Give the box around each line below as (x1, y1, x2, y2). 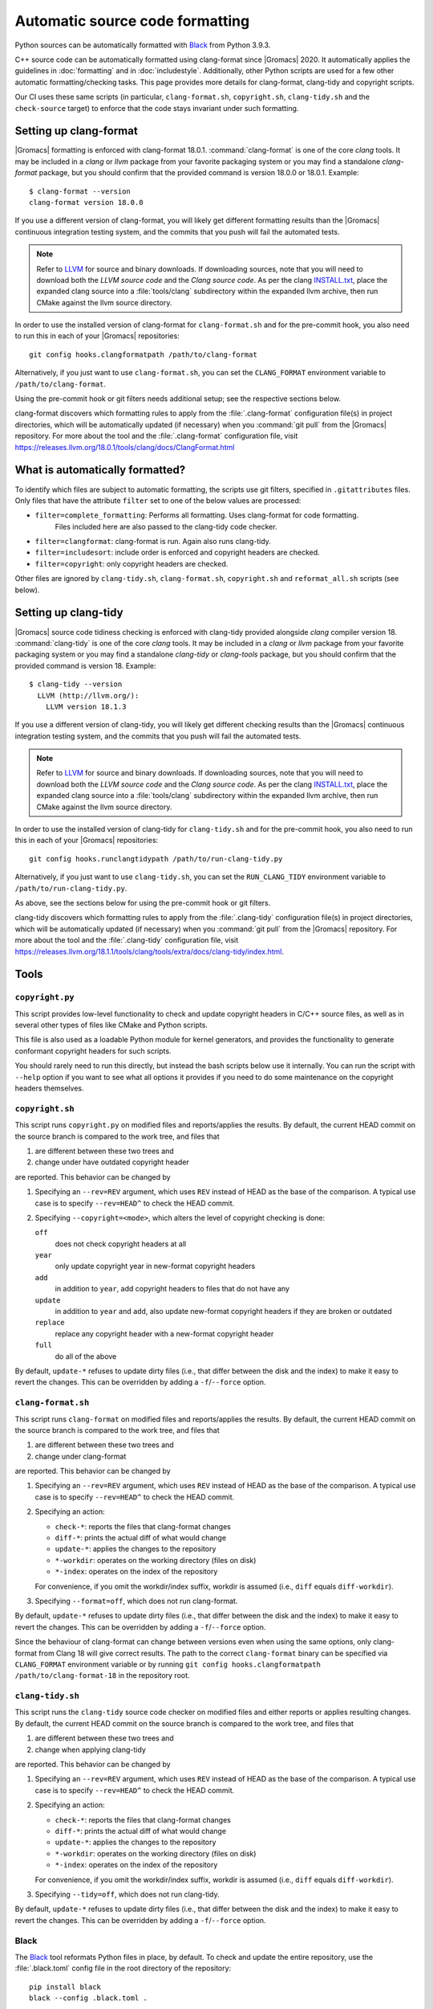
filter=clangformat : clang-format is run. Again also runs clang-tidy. (34, 537, 272, 546)
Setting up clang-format (14, 125, 138, 138)
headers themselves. (14, 1083, 84, 1093)
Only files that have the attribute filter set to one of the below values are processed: (14, 495, 301, 505)
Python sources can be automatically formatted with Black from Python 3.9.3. (14, 40, 271, 50)
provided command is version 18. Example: (14, 661, 156, 670)
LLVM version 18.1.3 (45, 702, 127, 711)
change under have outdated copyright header (34, 1157, 190, 1167)
